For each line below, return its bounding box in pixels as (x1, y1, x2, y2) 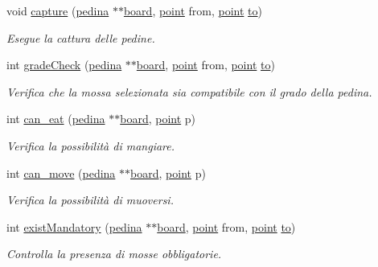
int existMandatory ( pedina (6, 218, 142, 235)
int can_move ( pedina (6, 164, 116, 181)
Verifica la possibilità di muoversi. (6, 191, 174, 208)
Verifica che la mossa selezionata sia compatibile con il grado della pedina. (6, 83, 372, 100)
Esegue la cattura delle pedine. (6, 29, 155, 46)
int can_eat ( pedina (6, 110, 105, 127)
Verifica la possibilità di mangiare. (6, 137, 175, 154)
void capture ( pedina (6, 2, 109, 18)
